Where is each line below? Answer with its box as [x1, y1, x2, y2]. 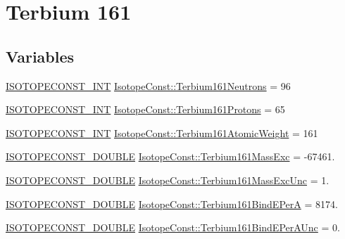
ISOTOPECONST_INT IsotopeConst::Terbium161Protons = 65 [6, 102, 285, 117]
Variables [6, 45, 75, 67]
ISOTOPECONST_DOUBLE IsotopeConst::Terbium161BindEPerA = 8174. [6, 196, 338, 211]
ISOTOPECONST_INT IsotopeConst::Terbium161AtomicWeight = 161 [6, 125, 318, 140]
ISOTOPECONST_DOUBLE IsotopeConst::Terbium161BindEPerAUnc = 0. [6, 220, 340, 235]
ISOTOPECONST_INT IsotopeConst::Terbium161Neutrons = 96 [6, 78, 291, 93]
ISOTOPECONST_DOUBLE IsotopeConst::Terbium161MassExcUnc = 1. [6, 172, 330, 187]
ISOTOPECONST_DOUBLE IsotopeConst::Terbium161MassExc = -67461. [6, 149, 335, 164]
